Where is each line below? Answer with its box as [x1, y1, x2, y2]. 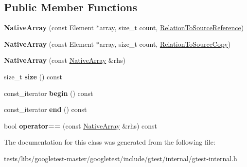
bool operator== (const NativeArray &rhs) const [4, 120, 158, 130]
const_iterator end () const [4, 104, 87, 114]
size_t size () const [4, 71, 62, 81]
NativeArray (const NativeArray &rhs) [4, 55, 125, 65]
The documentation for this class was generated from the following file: [4, 137, 215, 147]
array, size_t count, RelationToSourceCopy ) [99, 38, 231, 49]
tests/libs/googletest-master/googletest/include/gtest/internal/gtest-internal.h [4, 153, 237, 163]
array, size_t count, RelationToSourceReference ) [99, 22, 244, 33]
